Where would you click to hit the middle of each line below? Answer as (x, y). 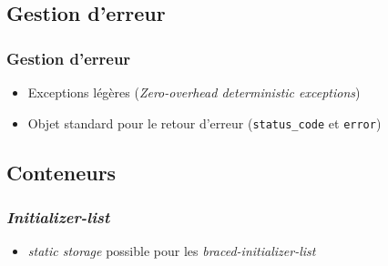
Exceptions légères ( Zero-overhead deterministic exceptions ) (194, 92)
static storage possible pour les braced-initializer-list (172, 251)
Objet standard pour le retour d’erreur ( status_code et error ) (204, 123)
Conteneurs (61, 172)
